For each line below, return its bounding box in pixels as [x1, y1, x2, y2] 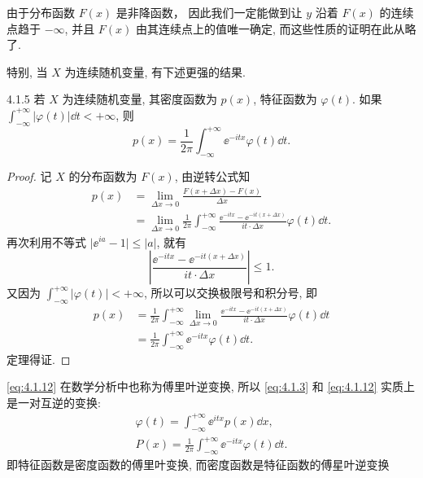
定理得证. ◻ [7, 350, 71, 367]
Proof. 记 [7, 168, 52, 185]
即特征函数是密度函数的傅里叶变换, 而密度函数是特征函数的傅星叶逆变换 [7, 456, 390, 472]
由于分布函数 [7, 4, 75, 20]
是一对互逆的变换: [7, 393, 101, 410]
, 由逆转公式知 [174, 168, 251, 185]
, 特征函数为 [253, 90, 317, 107]
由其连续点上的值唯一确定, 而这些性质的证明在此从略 [135, 20, 416, 37]
